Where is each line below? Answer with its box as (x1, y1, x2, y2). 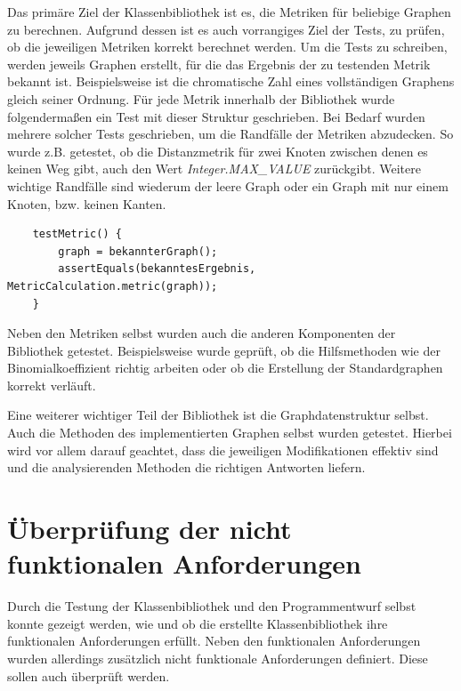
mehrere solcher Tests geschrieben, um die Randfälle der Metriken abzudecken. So (7, 125, 454, 143)
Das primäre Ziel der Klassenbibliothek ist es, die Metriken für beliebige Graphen (7, 3, 451, 20)
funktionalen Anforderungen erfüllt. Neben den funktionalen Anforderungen (7, 631, 421, 650)
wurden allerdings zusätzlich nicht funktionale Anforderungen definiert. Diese (7, 648, 428, 667)
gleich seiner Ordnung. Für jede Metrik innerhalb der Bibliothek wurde (7, 89, 395, 108)
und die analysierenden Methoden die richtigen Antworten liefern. (7, 458, 366, 477)
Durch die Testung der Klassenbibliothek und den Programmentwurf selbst (7, 597, 417, 615)
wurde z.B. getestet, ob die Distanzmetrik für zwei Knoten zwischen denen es (7, 141, 428, 160)
